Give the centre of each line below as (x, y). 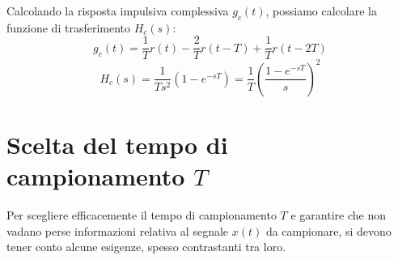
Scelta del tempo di (117, 145)
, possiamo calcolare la (321, 11)
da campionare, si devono (328, 230)
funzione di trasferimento (69, 27)
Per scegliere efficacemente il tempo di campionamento (142, 215)
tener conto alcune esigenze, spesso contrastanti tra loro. (146, 247)
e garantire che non (338, 215)
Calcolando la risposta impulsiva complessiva (118, 11)
